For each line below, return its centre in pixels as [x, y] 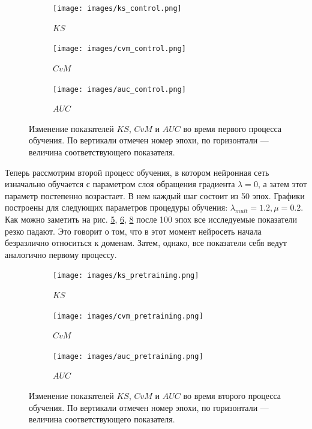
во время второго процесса [232, 396]
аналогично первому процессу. [61, 254]
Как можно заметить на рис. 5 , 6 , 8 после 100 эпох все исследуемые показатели [151, 219]
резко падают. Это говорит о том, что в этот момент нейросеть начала [133, 231]
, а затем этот [282, 184]
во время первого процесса [232, 128]
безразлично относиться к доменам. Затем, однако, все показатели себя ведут [146, 243]
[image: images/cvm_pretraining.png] [128, 316]
